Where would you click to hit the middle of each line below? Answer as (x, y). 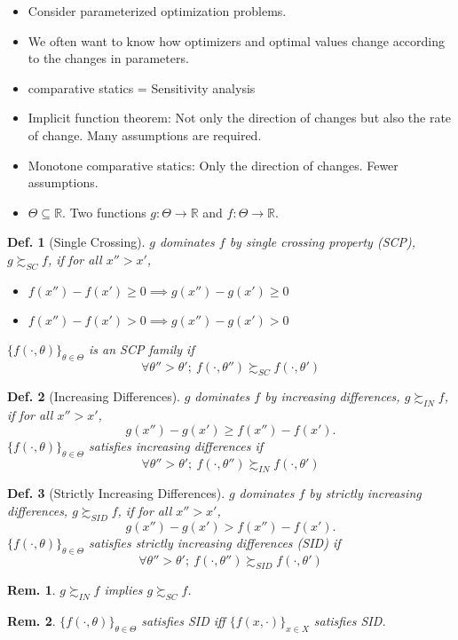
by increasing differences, (332, 396)
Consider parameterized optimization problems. (157, 11)
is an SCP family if (142, 348)
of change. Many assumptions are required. (145, 134)
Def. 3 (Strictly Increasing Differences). (116, 493)
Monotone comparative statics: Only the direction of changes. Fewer (213, 165)
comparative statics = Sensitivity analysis (142, 87)
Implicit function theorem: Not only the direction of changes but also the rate (240, 118)
